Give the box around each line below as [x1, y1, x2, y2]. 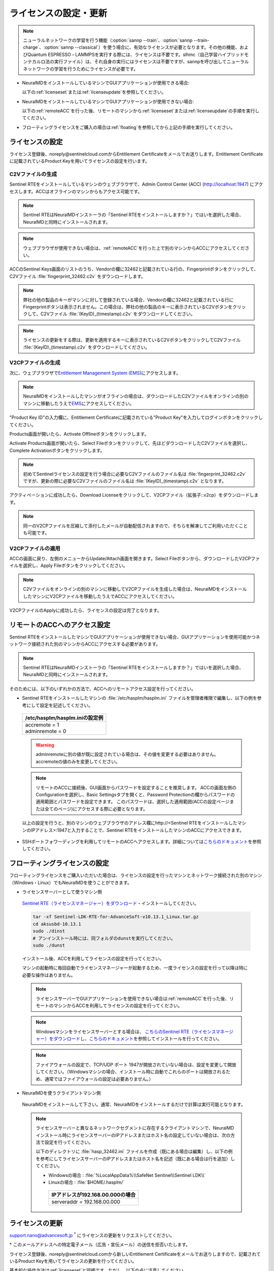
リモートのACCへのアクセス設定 [9, 620, 111, 629]
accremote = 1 [25, 721, 59, 729]
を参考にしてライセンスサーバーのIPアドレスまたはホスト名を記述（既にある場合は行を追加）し [36, 1156, 235, 1162]
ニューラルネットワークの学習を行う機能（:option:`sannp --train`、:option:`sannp [23, 37, 193, 43]
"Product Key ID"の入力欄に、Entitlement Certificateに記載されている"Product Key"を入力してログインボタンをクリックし [9, 414, 263, 420]
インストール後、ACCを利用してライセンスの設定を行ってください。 [22, 955, 164, 961]
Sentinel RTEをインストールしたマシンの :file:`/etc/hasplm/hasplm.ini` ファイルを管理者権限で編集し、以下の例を [22, 695, 257, 701]
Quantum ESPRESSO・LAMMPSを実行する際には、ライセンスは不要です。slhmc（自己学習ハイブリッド [27, 51, 245, 57]
